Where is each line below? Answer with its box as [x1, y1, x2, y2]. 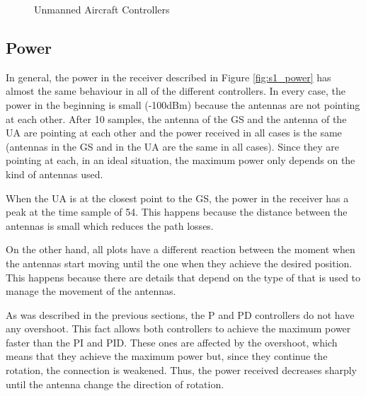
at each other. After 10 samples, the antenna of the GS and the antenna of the [6, 111, 347, 126]
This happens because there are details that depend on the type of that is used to [6, 269, 361, 284]
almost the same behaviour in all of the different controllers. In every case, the [6, 83, 345, 98]
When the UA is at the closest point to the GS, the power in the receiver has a [6, 190, 349, 205]
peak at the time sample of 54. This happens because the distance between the [6, 204, 348, 219]
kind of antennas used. [6, 166, 103, 181]
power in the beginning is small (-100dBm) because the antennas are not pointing [6, 97, 360, 112]
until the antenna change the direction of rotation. [6, 376, 224, 391]
